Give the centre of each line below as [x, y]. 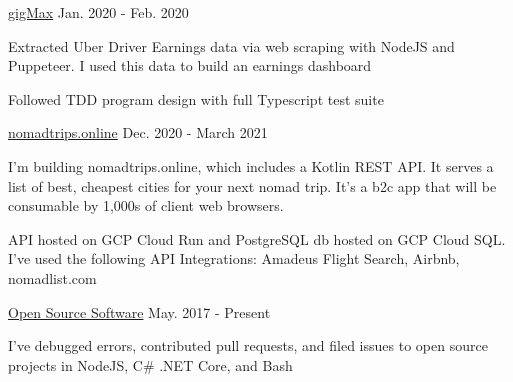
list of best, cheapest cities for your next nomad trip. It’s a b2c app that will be [252, 185]
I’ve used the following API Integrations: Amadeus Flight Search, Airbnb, [234, 258]
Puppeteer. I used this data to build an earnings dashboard [190, 65]
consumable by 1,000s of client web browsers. [146, 205]
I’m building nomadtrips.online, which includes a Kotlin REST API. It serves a [251, 165]
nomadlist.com [52, 277]
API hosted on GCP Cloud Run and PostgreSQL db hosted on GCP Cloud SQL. [257, 238]
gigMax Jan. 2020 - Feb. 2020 [98, 12]
